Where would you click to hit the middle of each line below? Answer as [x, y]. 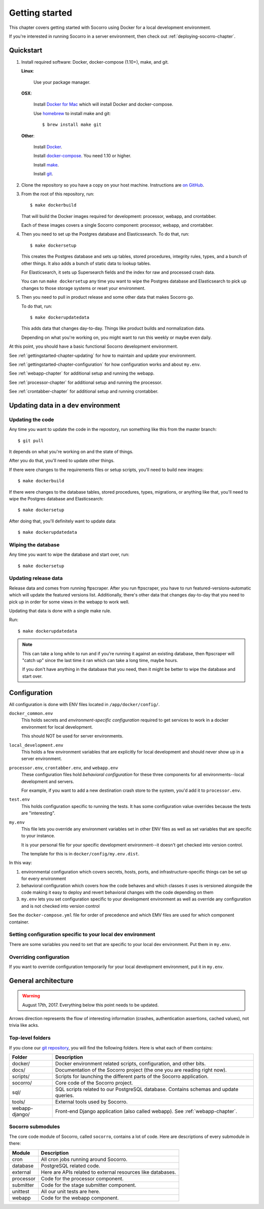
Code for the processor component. [82, 1179]
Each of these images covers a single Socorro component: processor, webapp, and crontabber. [117, 225]
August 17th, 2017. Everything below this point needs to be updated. [90, 1005]
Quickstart [26, 50]
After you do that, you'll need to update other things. [62, 461]
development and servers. [48, 782]
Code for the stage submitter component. [88, 1185]
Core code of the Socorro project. [94, 1083]
